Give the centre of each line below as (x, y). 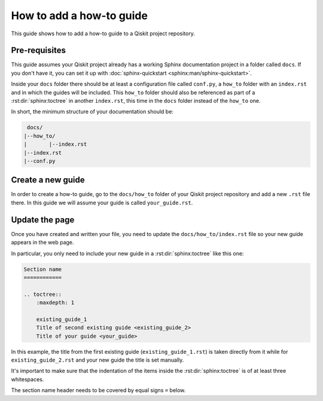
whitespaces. (28, 379)
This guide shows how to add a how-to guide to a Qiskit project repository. (103, 33)
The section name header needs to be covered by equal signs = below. (98, 390)
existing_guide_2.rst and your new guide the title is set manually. (97, 360)
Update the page (43, 220)
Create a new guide (48, 180)
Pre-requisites (38, 50)
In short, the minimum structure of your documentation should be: (92, 112)
